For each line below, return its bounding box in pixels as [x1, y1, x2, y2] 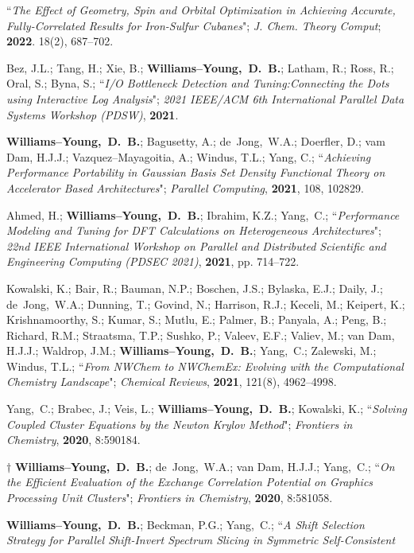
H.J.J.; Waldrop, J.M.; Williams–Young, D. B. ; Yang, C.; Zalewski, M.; [6, 342, 377, 359]
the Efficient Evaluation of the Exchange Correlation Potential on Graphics [6, 473, 373, 490]
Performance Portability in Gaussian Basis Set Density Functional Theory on [6, 164, 385, 181]
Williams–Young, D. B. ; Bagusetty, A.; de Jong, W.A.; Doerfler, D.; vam [6, 133, 385, 150]
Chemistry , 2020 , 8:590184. [6, 431, 141, 448]
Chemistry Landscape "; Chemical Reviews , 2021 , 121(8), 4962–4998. [6, 373, 337, 390]
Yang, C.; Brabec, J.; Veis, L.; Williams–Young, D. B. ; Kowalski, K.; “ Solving [6, 400, 407, 417]
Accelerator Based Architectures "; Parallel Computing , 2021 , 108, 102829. [6, 179, 364, 196]
